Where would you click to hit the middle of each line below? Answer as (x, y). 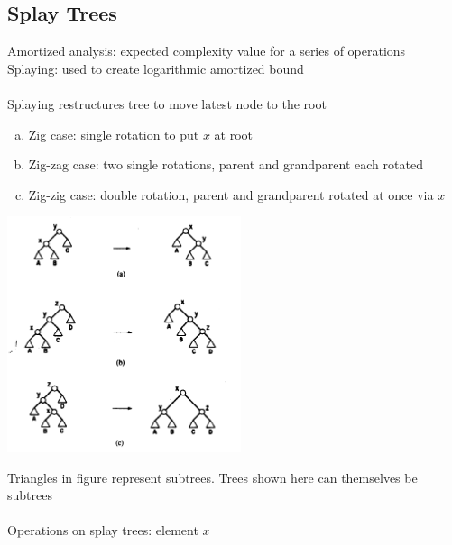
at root (233, 134)
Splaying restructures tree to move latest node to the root (167, 103)
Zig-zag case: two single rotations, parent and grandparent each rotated (226, 164)
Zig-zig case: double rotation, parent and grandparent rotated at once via (231, 194)
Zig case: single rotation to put (114, 134)
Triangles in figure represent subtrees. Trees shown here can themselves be (212, 477)
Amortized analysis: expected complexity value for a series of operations (207, 51)
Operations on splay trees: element (103, 530)
